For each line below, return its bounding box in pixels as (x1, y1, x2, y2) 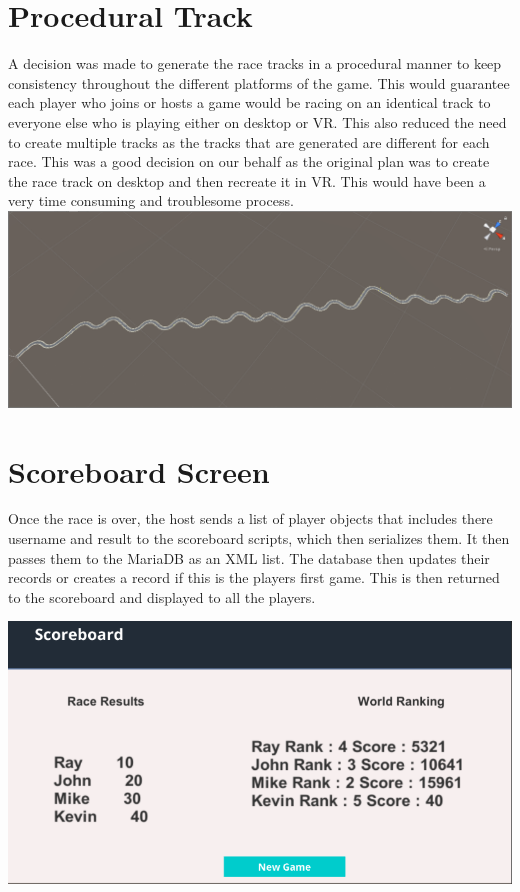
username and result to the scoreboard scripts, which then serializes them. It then (8, 528, 510, 549)
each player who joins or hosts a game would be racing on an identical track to (8, 92, 491, 113)
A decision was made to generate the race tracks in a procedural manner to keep (8, 53, 502, 74)
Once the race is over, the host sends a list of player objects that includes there (8, 508, 493, 529)
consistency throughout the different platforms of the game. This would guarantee (8, 72, 510, 93)
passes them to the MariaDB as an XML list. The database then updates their (8, 547, 490, 568)
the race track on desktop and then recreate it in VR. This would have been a (8, 170, 486, 191)
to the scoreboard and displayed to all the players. (8, 586, 316, 607)
